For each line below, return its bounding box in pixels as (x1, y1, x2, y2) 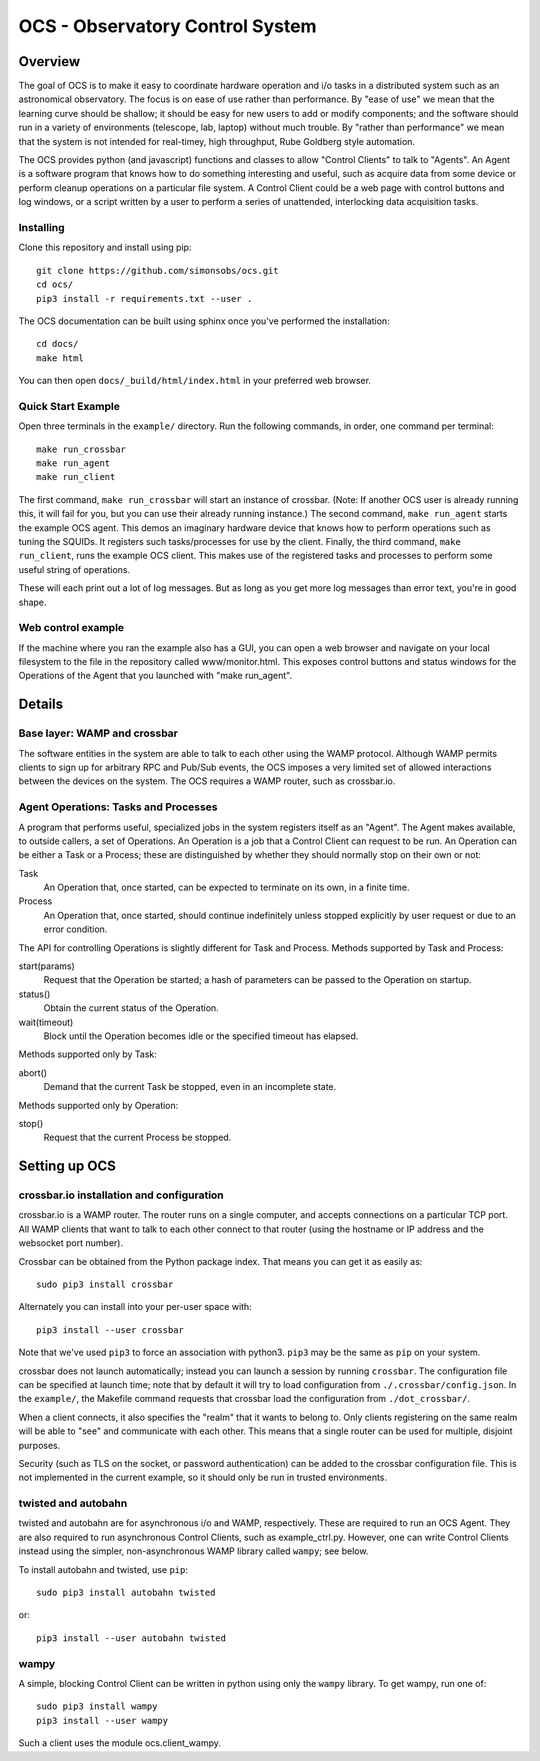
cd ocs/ (36, 279, 74, 290)
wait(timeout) (18, 1016, 74, 1028)
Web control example (18, 621, 125, 635)
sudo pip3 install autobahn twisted (36, 1587, 216, 1599)
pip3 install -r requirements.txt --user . (36, 293, 253, 304)
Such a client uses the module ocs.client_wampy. (18, 1737, 222, 1749)
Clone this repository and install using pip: (18, 241, 192, 254)
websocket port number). (18, 1237, 124, 1249)
